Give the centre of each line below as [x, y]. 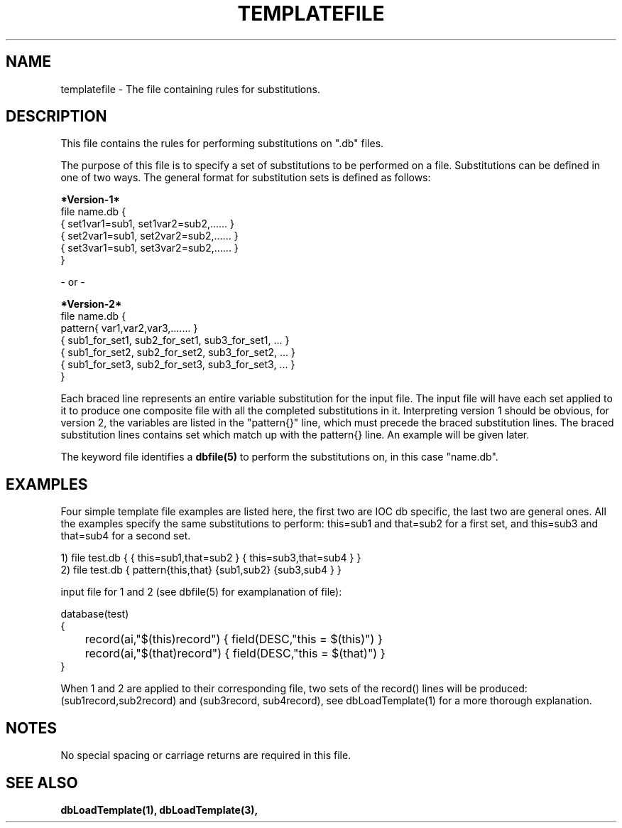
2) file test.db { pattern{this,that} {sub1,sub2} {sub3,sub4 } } [201, 570]
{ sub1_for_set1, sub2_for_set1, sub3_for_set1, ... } [175, 340]
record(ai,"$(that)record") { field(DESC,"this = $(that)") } [235, 654]
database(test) [95, 614]
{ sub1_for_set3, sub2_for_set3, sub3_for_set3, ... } [178, 365]
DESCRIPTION [56, 117]
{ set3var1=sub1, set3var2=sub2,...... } [149, 248]
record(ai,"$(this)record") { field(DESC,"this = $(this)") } [234, 639]
